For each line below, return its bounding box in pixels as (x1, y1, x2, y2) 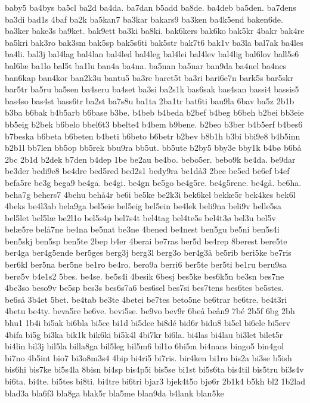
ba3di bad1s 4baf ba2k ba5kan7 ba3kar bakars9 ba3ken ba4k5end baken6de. (5, 13, 283, 25)
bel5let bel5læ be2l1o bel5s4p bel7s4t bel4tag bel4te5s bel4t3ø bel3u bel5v (5, 211, 276, 224)
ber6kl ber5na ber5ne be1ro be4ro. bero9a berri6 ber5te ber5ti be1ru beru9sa (5, 258, 287, 271)
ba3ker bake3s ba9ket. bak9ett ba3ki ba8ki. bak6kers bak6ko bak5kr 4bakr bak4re (5, 24, 305, 37)
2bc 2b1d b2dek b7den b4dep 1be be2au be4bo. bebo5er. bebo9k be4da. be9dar (5, 153, 296, 165)
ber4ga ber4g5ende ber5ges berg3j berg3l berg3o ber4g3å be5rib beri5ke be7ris (5, 246, 292, 259)
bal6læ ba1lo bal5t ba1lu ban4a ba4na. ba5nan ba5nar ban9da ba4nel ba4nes (5, 59, 287, 72)
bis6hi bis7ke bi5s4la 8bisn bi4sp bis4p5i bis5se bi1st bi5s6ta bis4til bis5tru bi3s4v (5, 363, 304, 376)
